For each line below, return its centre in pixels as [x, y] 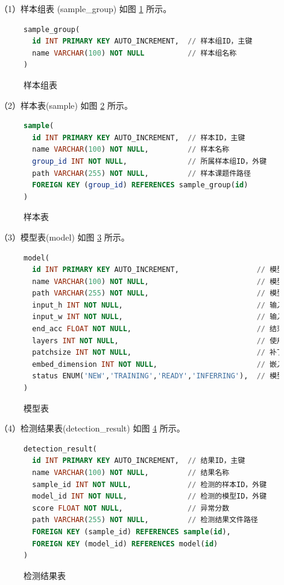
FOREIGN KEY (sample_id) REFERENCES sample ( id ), [131, 532]
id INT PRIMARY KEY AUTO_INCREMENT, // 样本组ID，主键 [142, 41]
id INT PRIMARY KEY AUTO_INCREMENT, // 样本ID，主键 [139, 137]
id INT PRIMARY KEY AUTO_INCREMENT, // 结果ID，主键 [139, 461]
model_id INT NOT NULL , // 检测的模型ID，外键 [150, 496]
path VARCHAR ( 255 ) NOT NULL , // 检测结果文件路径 [145, 520]
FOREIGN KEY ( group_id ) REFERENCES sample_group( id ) [140, 185]
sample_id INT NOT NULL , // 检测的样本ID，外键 [150, 484]
